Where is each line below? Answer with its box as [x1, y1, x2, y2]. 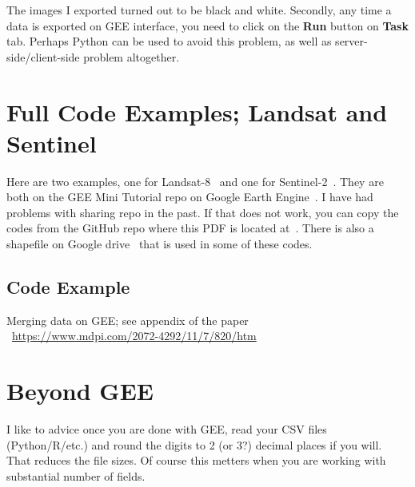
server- [335, 33, 368, 49]
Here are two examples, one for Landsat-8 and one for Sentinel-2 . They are [6, 172, 384, 189]
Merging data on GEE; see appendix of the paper [6, 311, 249, 328]
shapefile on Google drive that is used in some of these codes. [6, 236, 313, 252]
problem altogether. [83, 48, 180, 65]
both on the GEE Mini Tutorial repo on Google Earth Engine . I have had [6, 188, 373, 205]
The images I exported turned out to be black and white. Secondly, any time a [6, 2, 392, 18]
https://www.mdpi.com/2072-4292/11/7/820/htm [12, 327, 257, 344]
